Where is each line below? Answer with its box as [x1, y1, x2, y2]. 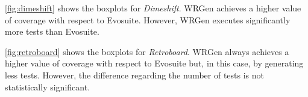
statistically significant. [5, 80, 90, 93]
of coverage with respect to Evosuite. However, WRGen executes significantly [5, 13, 291, 26]
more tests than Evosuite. [5, 25, 99, 38]
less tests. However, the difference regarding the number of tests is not [5, 68, 264, 81]
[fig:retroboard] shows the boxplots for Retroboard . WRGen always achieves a [5, 45, 289, 57]
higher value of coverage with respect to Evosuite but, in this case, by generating [5, 57, 304, 69]
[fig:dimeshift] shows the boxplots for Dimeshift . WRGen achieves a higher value [5, 2, 301, 14]
